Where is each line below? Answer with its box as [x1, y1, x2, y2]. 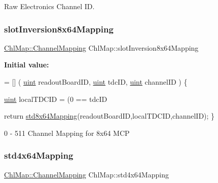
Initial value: [4, 59, 49, 70]
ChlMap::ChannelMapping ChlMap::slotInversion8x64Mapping [4, 42, 199, 53]
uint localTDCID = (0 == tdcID [4, 93, 107, 104]
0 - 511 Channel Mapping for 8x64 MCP [4, 127, 130, 138]
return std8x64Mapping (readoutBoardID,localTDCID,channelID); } [4, 111, 215, 121]
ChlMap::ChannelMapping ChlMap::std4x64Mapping [4, 169, 169, 179]
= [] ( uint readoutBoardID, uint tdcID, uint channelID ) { [4, 77, 188, 87]
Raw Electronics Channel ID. [4, 1, 95, 11]
